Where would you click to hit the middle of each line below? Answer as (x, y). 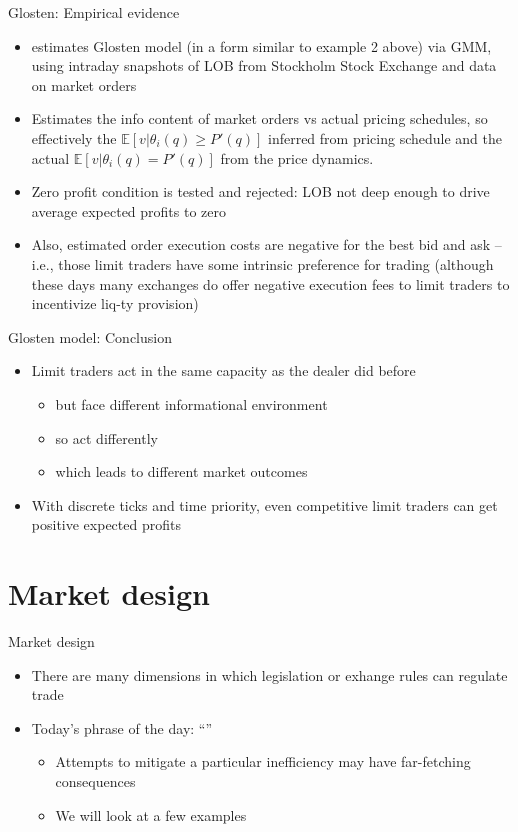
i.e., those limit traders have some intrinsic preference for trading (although (262, 263)
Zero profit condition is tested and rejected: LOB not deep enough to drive (260, 191)
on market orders (84, 84)
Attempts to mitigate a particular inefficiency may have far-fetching (263, 761)
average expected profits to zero (129, 210)
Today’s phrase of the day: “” (122, 727)
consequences (95, 780)
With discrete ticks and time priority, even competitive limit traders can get (264, 504)
